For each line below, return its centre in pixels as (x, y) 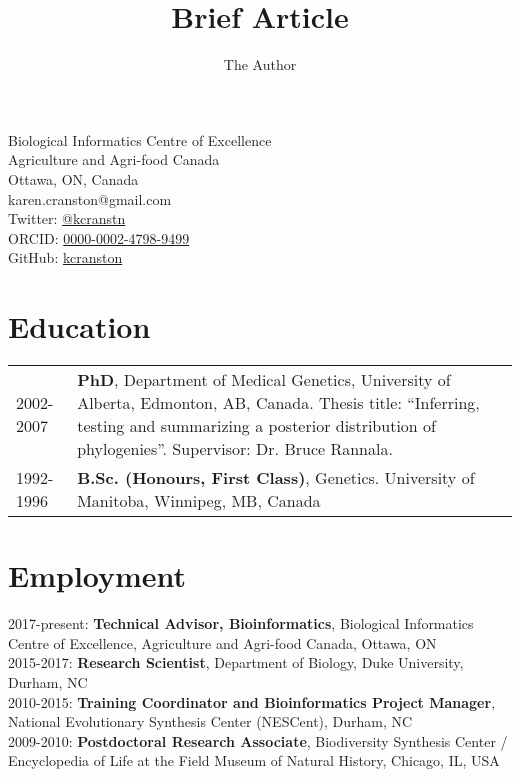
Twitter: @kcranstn (67, 218)
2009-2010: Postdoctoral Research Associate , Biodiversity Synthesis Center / (258, 740)
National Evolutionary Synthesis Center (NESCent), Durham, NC (210, 721)
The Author (260, 64)
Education (79, 326)
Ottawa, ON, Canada (73, 178)
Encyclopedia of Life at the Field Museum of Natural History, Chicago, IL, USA (254, 760)
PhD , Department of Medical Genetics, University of (264, 379)
